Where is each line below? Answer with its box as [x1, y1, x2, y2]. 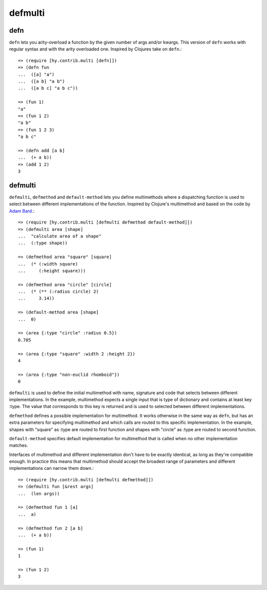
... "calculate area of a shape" [18, 233, 101, 239]
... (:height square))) [18, 268, 86, 273]
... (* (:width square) [18, 261, 78, 267]
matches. [9, 443, 28, 449]
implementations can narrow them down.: [9, 465, 94, 471]
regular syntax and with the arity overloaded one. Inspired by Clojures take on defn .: [9, 46, 182, 52]
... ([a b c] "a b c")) [18, 86, 78, 91]
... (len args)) [18, 491, 60, 497]
